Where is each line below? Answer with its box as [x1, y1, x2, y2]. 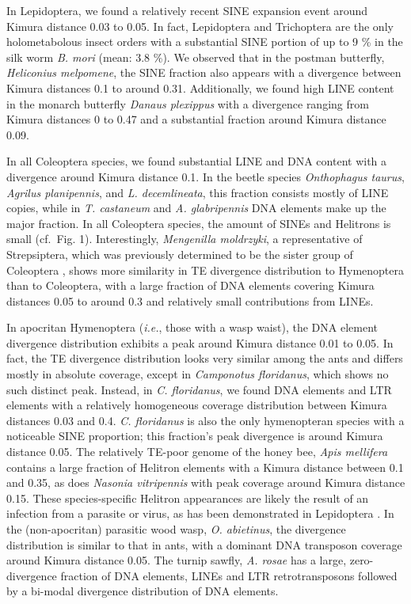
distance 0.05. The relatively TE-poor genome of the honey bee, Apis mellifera [6, 443, 388, 460]
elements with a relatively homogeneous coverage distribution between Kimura [6, 397, 387, 413]
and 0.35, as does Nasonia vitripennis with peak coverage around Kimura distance [6, 474, 405, 491]
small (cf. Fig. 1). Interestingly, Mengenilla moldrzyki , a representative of [6, 230, 363, 247]
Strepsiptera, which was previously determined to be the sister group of [6, 245, 353, 262]
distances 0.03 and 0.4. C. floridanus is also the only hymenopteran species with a [6, 412, 405, 428]
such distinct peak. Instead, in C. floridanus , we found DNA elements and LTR [6, 381, 392, 397]
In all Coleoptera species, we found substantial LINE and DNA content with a [6, 153, 387, 169]
